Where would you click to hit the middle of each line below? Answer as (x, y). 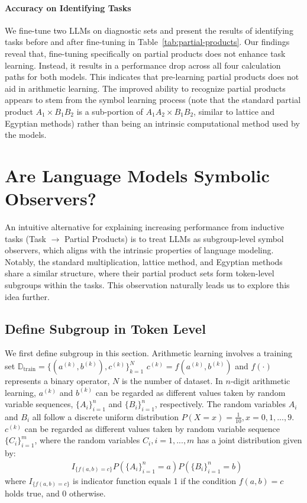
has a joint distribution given (250, 440)
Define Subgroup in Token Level (105, 328)
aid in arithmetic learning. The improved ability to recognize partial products (145, 88)
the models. (26, 135)
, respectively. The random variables (220, 404)
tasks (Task (25, 238)
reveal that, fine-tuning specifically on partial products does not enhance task (145, 53)
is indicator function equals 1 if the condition (154, 480)
